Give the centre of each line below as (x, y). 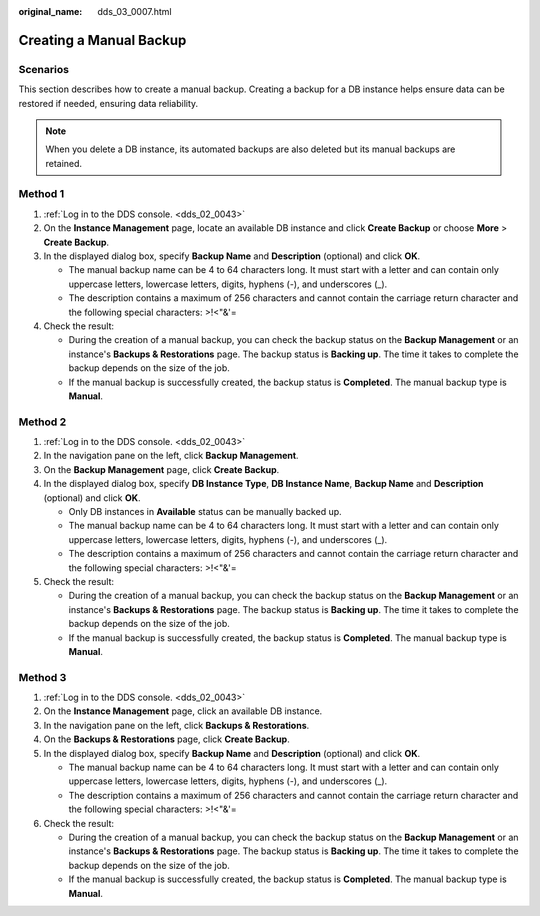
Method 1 (41, 194)
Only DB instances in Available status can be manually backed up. (205, 512)
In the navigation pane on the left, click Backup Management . (171, 456)
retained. (64, 163)
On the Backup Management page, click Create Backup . (161, 469)
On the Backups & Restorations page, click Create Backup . (166, 739)
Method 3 (42, 677)
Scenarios (44, 69)
